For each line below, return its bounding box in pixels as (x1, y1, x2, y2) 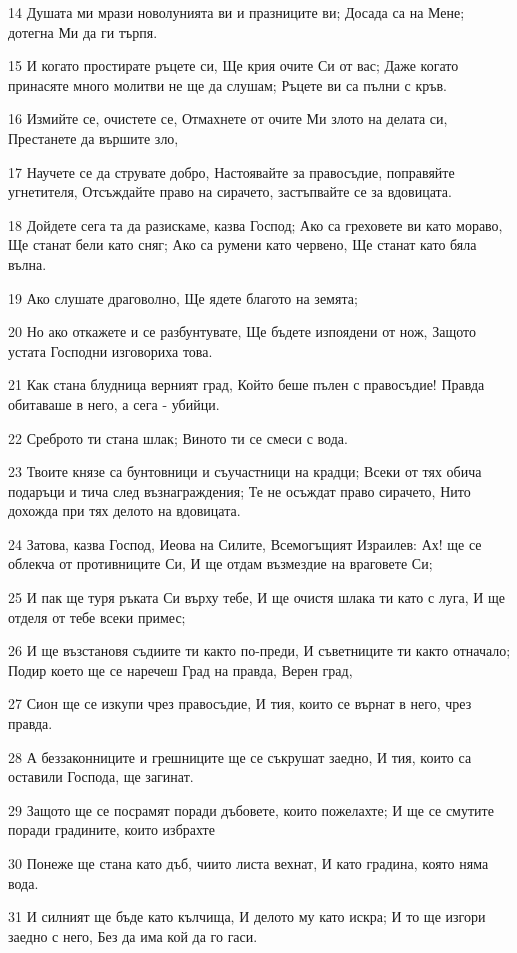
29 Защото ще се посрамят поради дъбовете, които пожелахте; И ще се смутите (8, 799, 494, 820)
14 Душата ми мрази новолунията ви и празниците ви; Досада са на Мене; (8, 2, 465, 22)
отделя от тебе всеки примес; (8, 606, 186, 627)
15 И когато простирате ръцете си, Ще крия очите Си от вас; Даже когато (8, 55, 459, 76)
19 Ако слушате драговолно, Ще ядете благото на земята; (8, 287, 358, 308)
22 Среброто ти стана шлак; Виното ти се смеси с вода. (8, 427, 348, 448)
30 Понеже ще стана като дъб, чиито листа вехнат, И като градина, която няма (8, 853, 489, 873)
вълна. (8, 253, 47, 274)
